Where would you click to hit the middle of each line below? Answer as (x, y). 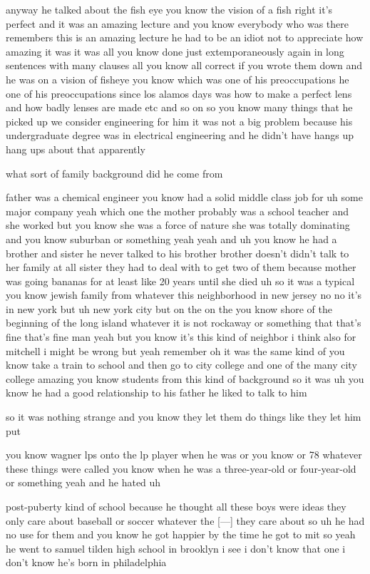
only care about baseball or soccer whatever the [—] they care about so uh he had (185, 520)
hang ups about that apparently (76, 149)
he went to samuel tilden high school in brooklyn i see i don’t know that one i (176, 548)
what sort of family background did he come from (114, 173)
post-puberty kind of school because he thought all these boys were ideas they (176, 506)
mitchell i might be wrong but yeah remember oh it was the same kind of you (175, 350)
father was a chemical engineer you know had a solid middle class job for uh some (184, 197)
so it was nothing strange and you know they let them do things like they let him (184, 417)
